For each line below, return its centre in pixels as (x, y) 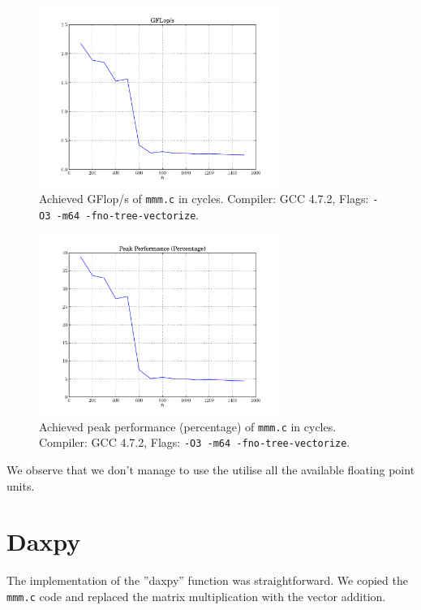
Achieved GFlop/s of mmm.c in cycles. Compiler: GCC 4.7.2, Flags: (204, 199)
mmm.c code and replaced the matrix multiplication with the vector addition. (196, 596)
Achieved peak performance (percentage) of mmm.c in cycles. (188, 426)
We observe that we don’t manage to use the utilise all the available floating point (211, 469)
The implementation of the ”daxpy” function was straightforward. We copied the (207, 580)
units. (21, 485)
